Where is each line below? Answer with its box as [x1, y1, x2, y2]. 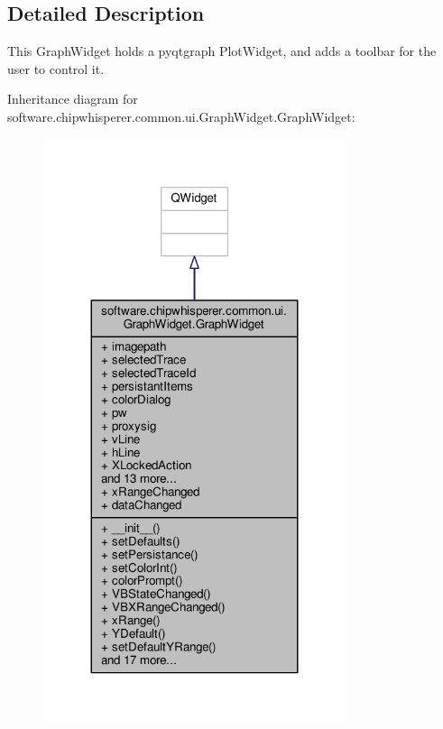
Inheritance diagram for [7, 89, 138, 108]
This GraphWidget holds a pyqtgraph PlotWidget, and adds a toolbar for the [7, 42, 437, 60]
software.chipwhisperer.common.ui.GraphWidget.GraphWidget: [7, 106, 355, 125]
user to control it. [7, 59, 105, 78]
